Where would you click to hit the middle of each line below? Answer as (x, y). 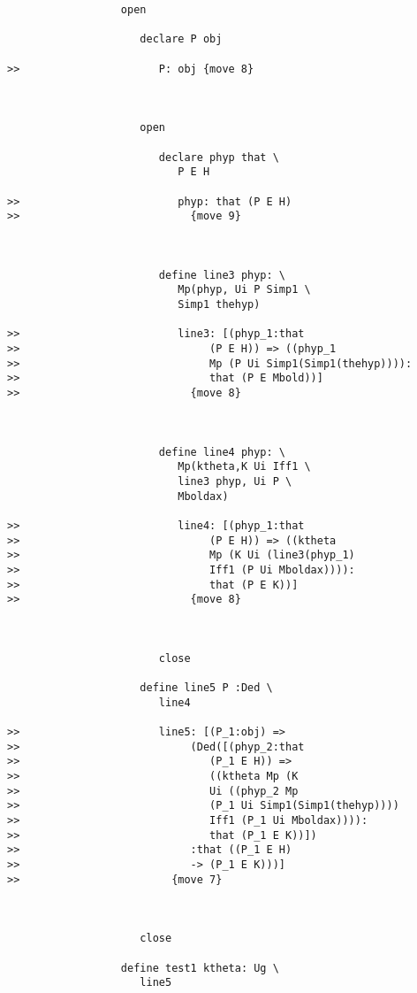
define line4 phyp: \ (222, 452)
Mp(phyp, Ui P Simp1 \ (244, 290)
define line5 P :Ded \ (206, 688)
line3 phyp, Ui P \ (235, 481)
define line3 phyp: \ (222, 275)
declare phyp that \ (219, 157)
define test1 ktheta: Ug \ (200, 968)
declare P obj (181, 39)
